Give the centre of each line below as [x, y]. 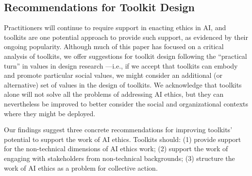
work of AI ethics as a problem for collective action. [81, 167]
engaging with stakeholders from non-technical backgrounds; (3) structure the [119, 158]
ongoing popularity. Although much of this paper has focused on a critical [114, 46]
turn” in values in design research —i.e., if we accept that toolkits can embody [121, 65]
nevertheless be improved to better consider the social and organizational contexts [126, 103]
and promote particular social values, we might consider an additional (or [113, 75]
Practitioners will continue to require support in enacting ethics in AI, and [115, 27]
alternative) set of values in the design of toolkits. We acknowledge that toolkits [123, 84]
